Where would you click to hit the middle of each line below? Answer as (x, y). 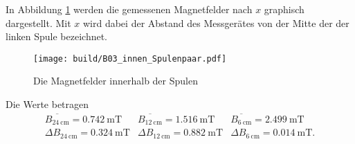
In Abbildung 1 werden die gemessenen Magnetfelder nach (129, 9)
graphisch (284, 9)
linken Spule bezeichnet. (57, 36)
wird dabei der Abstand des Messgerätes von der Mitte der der (216, 22)
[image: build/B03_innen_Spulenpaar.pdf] (130, 58)
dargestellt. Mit (38, 22)
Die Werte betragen (47, 104)
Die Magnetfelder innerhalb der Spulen (116, 81)
